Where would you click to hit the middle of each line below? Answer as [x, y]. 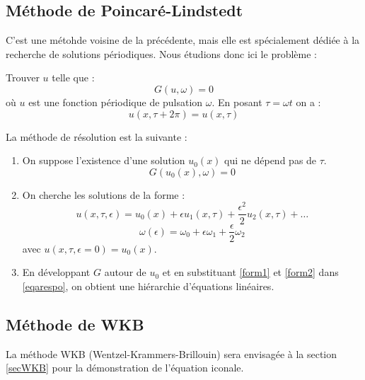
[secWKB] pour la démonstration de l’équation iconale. [125, 368]
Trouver [23, 77]
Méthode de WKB [75, 324]
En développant [56, 272]
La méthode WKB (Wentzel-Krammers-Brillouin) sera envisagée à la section [172, 353]
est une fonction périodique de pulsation [116, 102]
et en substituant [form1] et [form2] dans [250, 272]
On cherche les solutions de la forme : [104, 194]
